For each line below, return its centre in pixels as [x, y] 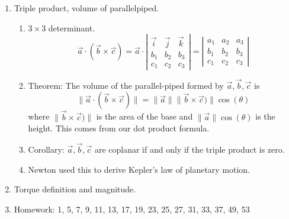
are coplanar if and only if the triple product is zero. [190, 149]
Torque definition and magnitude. [75, 189]
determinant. [72, 28]
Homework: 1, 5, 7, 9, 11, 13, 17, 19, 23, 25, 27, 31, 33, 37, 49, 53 [132, 209]
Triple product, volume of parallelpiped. [86, 8]
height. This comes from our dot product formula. [119, 128]
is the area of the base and [144, 116]
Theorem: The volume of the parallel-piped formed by [126, 85]
